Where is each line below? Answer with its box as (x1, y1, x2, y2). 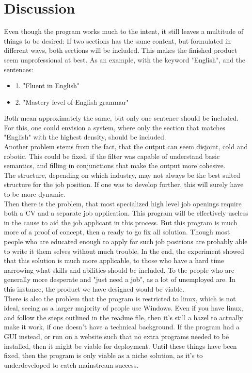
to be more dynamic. (4, 189, 65, 199)
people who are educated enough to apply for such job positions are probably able (4, 236, 248, 246)
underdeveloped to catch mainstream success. (4, 359, 139, 370)
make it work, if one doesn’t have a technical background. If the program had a (4, 322, 240, 332)
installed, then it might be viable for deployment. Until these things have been (4, 341, 237, 351)
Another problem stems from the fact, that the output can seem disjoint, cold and (4, 141, 248, 152)
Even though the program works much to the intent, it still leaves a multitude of (4, 26, 244, 36)
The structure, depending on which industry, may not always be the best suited (4, 170, 240, 180)
